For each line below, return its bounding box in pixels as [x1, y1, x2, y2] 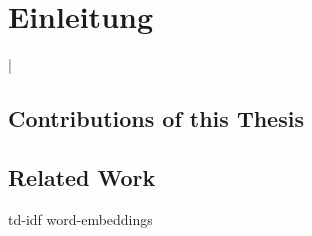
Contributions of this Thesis [8, 103, 304, 134]
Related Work [8, 161, 156, 192]
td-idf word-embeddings [8, 208, 153, 229]
